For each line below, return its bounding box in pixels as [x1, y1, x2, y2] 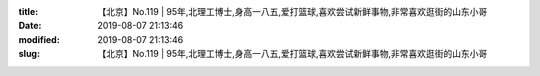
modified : [18, 33, 60, 45]
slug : [18, 48, 40, 60]
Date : [18, 20, 42, 32]
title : [18, 6, 39, 17]
